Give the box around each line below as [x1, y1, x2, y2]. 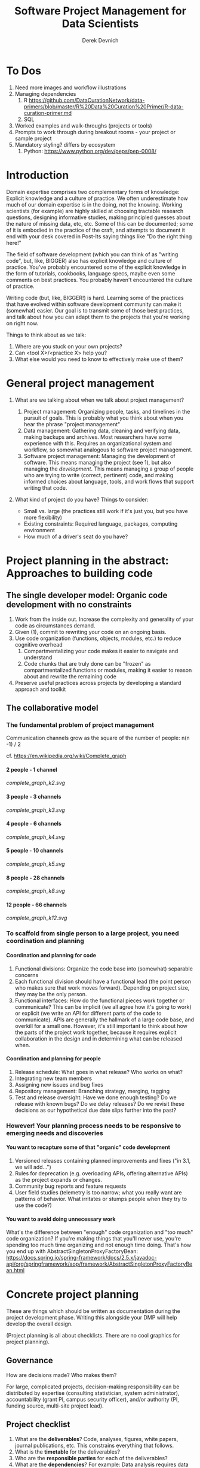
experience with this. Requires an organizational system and [23, 439, 172, 447]
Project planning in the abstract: [6, 554, 169, 567]
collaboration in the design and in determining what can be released [14, 1035, 183, 1042]
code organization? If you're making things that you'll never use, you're [6, 1235, 181, 1242]
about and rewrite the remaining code [23, 672, 116, 680]
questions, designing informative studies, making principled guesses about [6, 214, 191, 221]
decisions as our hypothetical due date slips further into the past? [14, 1106, 177, 1114]
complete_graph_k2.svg [6, 780, 66, 787]
